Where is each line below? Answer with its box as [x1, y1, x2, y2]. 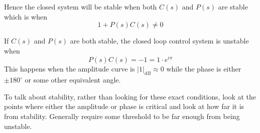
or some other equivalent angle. [25, 74, 121, 85]
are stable [218, 1, 248, 11]
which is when [4, 11, 48, 21]
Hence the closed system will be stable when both [4, 1, 157, 11]
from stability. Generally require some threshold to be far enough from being [4, 111, 240, 121]
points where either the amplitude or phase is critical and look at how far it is [4, 101, 244, 111]
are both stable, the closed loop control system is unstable [70, 35, 249, 46]
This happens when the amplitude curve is [4, 63, 135, 74]
